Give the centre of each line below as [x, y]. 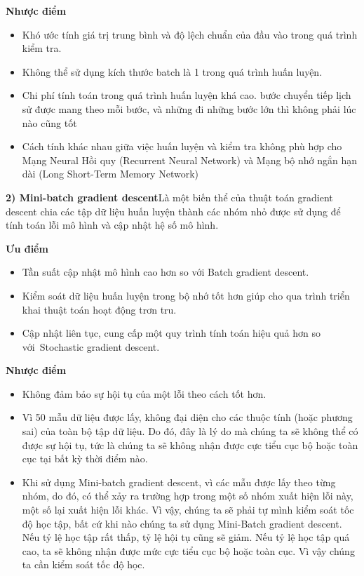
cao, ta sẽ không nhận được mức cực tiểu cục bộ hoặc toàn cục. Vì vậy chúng [188, 550]
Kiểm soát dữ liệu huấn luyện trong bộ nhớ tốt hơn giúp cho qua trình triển [186, 295]
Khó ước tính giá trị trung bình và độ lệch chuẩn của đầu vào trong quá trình [190, 34]
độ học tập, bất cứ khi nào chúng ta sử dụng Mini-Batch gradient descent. [182, 523]
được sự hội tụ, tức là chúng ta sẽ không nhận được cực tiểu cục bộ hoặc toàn [190, 444]
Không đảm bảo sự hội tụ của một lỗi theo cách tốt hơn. [144, 393]
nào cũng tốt [49, 122]
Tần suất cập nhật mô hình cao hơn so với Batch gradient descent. [166, 272]
